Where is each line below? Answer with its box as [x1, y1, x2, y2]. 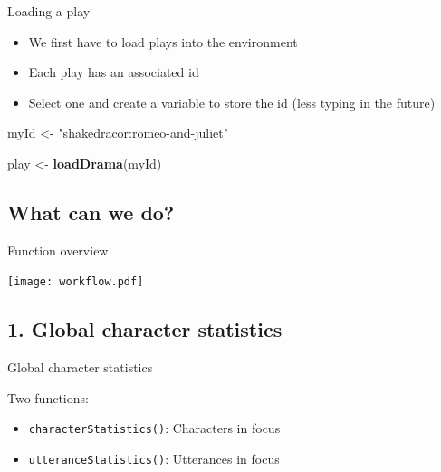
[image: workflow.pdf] [7, 275, 144, 289]
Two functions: [7, 388, 89, 407]
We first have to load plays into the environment [28, 32, 298, 51]
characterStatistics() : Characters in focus [28, 419, 281, 438]
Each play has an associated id [28, 63, 199, 82]
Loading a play [7, 2, 91, 20]
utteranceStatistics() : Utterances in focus [28, 449, 280, 468]
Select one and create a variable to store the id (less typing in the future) [28, 92, 436, 111]
